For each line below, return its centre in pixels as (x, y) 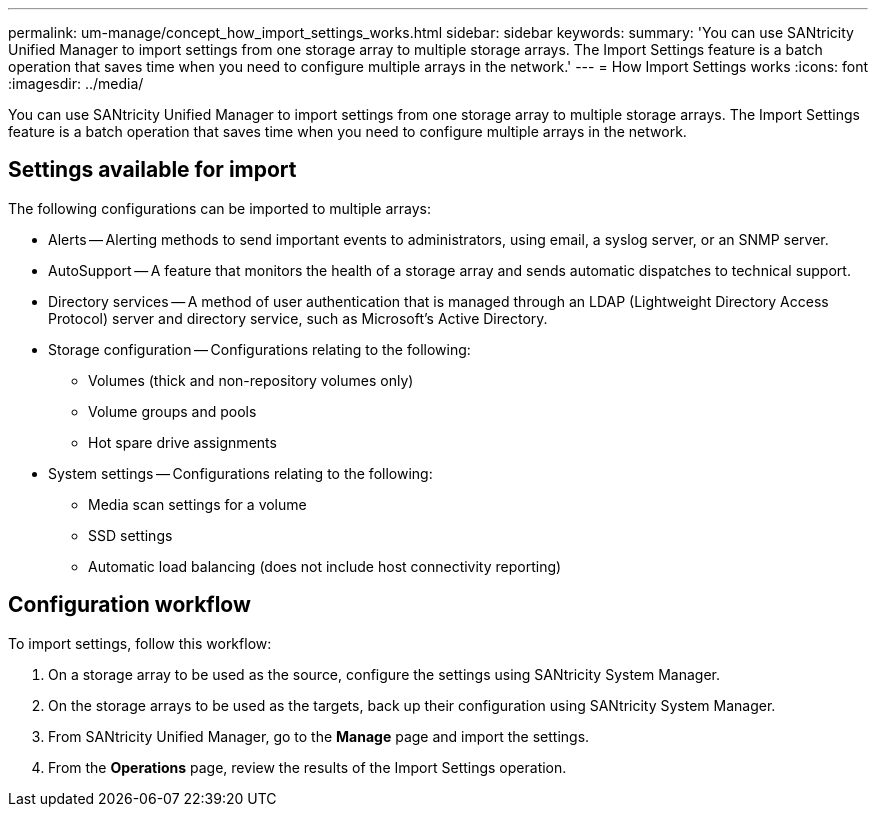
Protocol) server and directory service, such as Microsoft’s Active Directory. (298, 318)
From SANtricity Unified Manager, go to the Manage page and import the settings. (319, 736)
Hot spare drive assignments (182, 442)
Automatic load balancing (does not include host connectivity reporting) (325, 566)
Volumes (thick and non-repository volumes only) (251, 380)
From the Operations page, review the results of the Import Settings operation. (307, 767)
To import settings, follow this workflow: (140, 643)
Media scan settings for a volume (197, 504)
